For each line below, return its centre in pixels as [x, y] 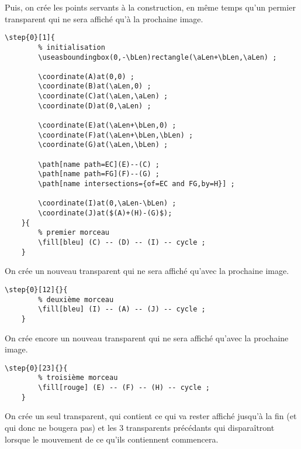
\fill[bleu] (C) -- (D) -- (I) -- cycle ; [122, 242]
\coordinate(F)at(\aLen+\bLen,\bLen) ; [116, 135]
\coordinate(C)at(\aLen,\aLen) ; [103, 96]
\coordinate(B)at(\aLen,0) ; [95, 86]
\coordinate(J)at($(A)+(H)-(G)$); [105, 213]
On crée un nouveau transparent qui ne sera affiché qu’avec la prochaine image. [147, 271]
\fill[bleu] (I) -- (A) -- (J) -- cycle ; [122, 309]
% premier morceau [74, 233]
